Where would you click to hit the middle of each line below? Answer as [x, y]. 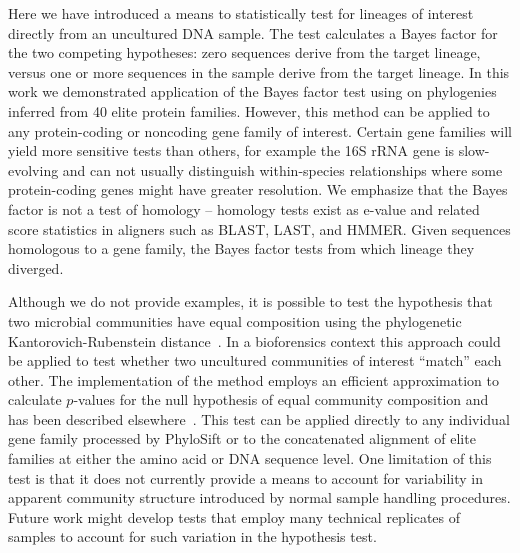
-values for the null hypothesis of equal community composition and [281, 399]
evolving [33, 169]
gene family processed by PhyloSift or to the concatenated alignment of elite [242, 438]
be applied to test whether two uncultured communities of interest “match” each [255, 360]
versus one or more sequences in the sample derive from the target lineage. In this [259, 71]
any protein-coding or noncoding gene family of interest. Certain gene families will [260, 130]
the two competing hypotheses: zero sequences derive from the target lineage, [244, 52]
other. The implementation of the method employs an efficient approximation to [253, 379]
